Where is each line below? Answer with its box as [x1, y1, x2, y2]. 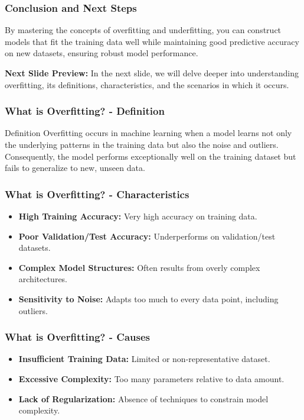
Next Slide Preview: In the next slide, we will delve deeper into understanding [5, 67, 299, 79]
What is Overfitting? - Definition [5, 104, 165, 118]
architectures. [18, 273, 68, 285]
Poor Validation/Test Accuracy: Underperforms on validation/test [18, 230, 276, 242]
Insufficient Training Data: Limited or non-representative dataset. [18, 353, 270, 365]
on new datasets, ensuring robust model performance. [5, 47, 198, 59]
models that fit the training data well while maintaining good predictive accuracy [5, 35, 299, 47]
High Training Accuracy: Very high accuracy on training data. [18, 210, 257, 222]
